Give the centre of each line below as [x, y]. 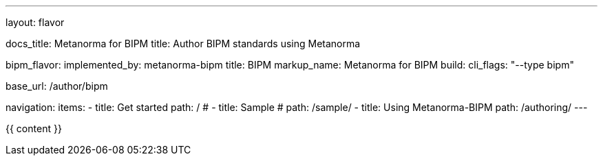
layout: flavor [35, 22]
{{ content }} [34, 128]
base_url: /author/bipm [57, 86]
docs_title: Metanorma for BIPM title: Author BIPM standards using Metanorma [183, 44]
